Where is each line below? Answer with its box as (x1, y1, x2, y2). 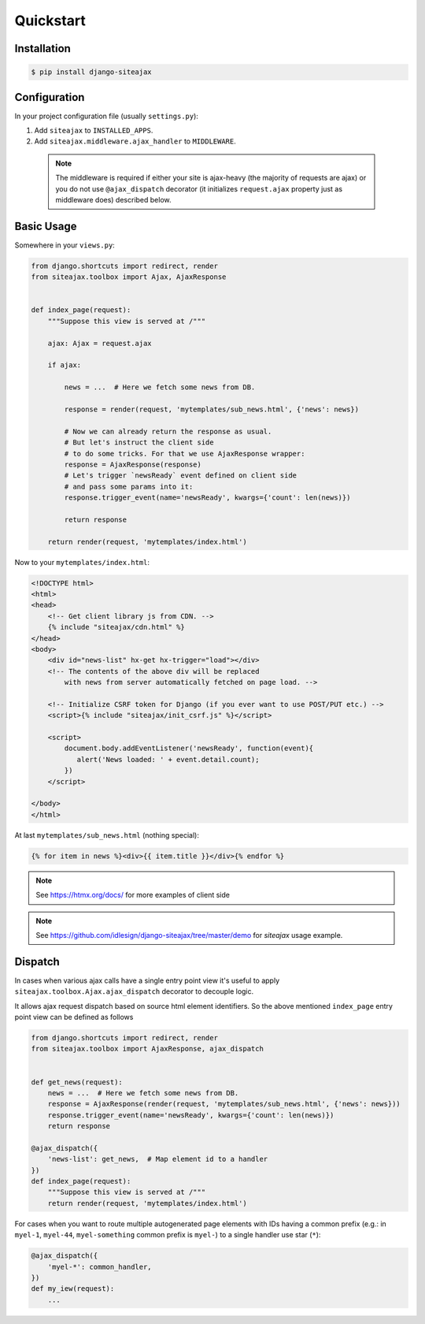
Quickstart (14, 12, 87, 29)
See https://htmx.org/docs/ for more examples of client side (35, 891, 230, 900)
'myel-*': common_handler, (47, 1262, 153, 1271)
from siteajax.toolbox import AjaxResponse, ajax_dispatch (31, 1044, 264, 1054)
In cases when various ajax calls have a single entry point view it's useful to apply (14, 976, 280, 985)
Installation (14, 42, 71, 55)
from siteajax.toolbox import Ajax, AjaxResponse (31, 273, 227, 281)
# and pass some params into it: (64, 482, 194, 491)
